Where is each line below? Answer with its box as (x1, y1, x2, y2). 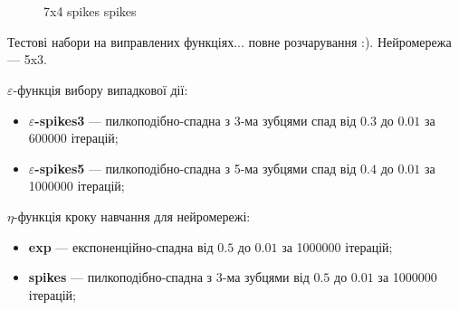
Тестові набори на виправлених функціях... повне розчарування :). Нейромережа (7, 32, 452, 51)
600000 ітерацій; (28, 128, 119, 147)
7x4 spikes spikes (43, 2, 137, 21)
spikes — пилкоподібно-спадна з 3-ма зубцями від (28, 268, 310, 287)
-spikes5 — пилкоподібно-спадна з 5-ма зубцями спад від (34, 158, 357, 177)
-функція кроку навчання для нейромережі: (13, 206, 251, 225)
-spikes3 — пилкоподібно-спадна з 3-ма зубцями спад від (34, 110, 357, 129)
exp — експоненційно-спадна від (28, 237, 214, 256)
